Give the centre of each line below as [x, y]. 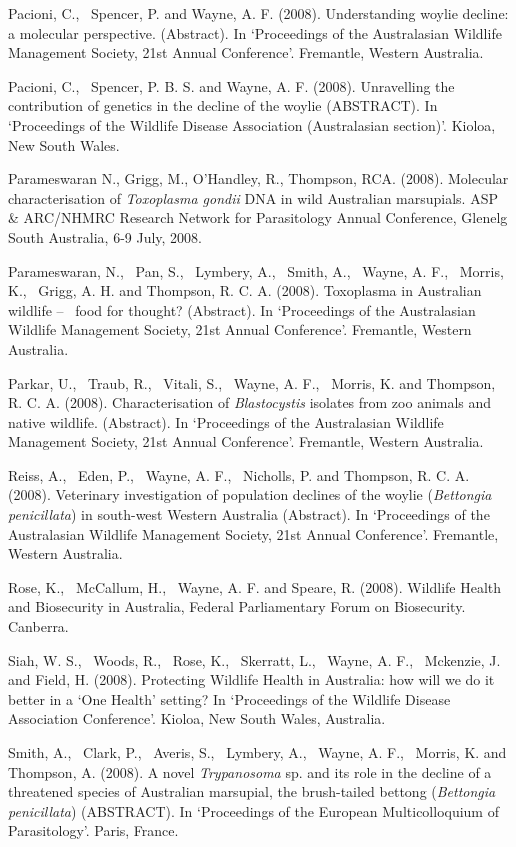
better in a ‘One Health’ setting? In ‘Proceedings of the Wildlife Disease [229, 698]
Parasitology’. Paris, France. [93, 830]
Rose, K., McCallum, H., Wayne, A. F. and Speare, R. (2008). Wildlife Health [255, 586]
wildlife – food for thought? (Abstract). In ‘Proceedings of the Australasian [242, 309]
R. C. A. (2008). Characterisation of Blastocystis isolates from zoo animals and [250, 402]
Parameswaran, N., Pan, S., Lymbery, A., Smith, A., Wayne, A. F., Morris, [256, 270]
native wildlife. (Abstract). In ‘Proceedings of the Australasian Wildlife [226, 421]
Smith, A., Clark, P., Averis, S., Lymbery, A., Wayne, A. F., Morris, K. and [257, 752]
